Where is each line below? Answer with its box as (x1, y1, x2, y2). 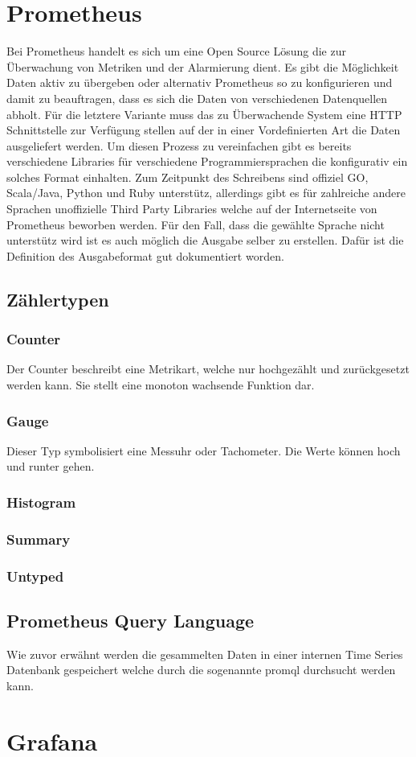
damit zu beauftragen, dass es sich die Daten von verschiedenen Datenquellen (6, 89, 388, 106)
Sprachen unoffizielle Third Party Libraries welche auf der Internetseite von (6, 200, 377, 217)
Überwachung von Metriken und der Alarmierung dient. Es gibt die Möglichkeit (6, 58, 399, 75)
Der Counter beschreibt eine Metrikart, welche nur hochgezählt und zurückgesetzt (6, 360, 410, 377)
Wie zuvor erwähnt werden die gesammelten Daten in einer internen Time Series (6, 645, 403, 662)
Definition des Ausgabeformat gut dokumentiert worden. (6, 247, 284, 264)
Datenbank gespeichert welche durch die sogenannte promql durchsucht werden (6, 661, 396, 678)
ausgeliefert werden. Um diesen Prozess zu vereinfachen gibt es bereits (6, 137, 352, 154)
